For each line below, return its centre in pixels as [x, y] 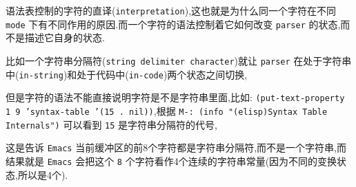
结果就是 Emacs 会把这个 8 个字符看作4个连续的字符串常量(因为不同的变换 [171, 161]
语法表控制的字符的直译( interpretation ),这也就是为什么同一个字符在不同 [171, 10]
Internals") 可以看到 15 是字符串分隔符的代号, [111, 124]
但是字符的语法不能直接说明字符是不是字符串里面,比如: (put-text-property [175, 97]
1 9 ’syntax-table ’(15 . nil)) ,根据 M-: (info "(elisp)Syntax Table [167, 110]
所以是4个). [43, 174]
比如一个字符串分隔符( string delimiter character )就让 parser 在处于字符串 [179, 60]
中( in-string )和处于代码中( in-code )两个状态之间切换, [127, 74]
